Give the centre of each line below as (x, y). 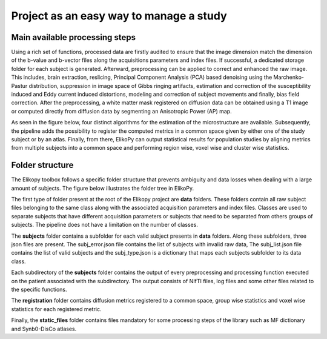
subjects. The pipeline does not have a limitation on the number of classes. (104, 225)
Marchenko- (289, 77)
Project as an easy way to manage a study (119, 16)
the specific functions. (39, 289)
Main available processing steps (74, 37)
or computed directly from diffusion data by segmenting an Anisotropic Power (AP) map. (122, 111)
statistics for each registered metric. (57, 309)
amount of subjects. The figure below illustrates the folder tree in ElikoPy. (102, 188)
